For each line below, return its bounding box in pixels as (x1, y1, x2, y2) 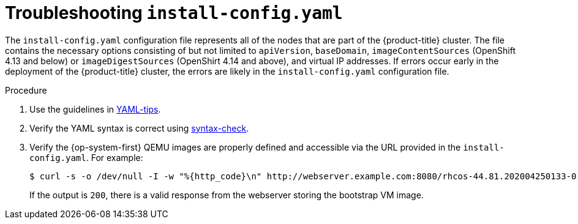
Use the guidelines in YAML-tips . (29, 103, 161, 114)
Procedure (5, 84, 47, 95)
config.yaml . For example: (29, 152, 143, 163)
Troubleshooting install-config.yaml (5, 2, 343, 23)
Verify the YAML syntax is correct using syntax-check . (29, 122, 249, 133)
